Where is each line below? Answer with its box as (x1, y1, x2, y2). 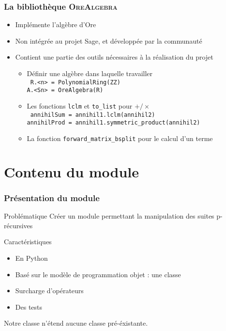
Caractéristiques (4, 236, 52, 247)
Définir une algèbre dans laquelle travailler (27, 68, 153, 78)
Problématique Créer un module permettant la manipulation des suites (4, 211, 214, 221)
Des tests (15, 301, 43, 312)
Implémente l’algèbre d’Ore (15, 19, 96, 30)
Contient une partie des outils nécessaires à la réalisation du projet (15, 52, 213, 62)
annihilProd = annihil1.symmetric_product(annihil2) (27, 119, 200, 126)
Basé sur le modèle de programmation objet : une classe (15, 269, 181, 279)
